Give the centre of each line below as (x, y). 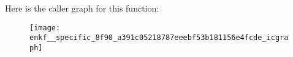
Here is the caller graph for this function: (82, 8)
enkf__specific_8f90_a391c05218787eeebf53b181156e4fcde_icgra (159, 38)
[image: (45, 28)
